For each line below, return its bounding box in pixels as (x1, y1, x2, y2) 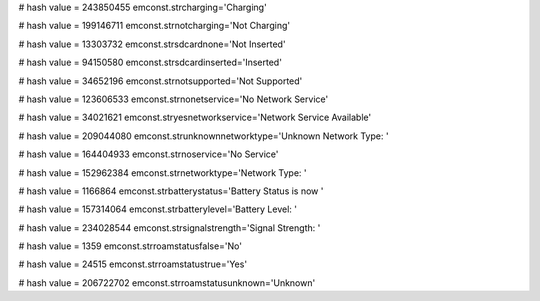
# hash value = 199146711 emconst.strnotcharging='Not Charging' (18, 20, 290, 32)
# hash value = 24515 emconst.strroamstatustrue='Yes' (18, 258, 248, 270)
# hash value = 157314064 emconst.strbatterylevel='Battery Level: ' (18, 203, 297, 215)
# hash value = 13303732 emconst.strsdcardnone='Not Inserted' (18, 38, 286, 50)
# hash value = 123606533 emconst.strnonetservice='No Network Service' (18, 93, 329, 105)
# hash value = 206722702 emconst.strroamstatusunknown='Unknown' (18, 276, 316, 289)
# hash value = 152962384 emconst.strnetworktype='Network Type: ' (18, 166, 307, 179)
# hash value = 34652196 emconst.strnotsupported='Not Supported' (18, 75, 303, 87)
